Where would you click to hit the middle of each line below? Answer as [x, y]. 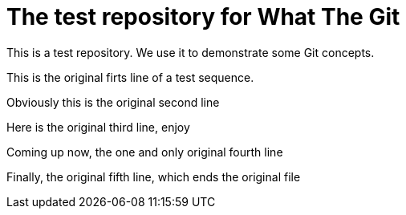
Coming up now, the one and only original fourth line [145, 152]
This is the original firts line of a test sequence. [130, 77]
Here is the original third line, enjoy [98, 127]
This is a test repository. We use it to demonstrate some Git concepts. [191, 52]
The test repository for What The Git [203, 17]
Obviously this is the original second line [113, 102]
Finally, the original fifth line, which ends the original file [154, 176]
